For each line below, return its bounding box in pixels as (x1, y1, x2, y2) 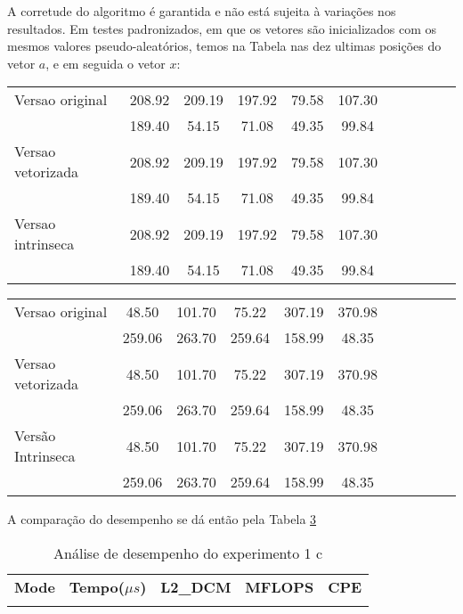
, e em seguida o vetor (45, 53, 166, 72)
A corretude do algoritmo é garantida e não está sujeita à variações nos (7, 2, 396, 20)
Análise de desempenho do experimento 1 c (53, 542, 323, 563)
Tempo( (69, 576, 125, 597)
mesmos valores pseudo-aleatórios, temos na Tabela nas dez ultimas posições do (7, 37, 442, 55)
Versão (14, 425, 56, 446)
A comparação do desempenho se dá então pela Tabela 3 (7, 510, 317, 528)
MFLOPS (245, 576, 314, 597)
